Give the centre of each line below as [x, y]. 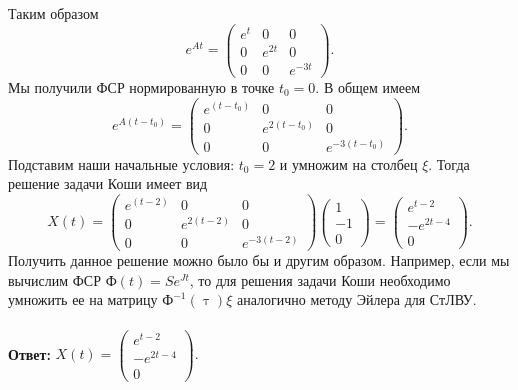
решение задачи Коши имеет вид [108, 183]
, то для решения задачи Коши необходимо [320, 279]
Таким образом [53, 13]
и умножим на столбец [348, 163]
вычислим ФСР [54, 279]
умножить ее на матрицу [83, 299]
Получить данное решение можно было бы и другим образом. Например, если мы [259, 260]
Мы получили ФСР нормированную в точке [141, 87]
